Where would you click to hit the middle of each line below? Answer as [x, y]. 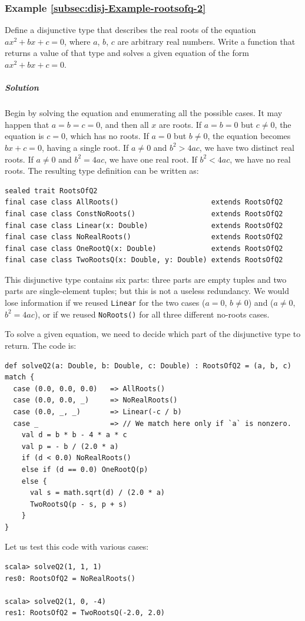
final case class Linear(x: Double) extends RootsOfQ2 [144, 225]
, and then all [125, 124]
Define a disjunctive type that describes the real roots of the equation [130, 30]
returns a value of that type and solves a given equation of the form [127, 53]
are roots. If [180, 124]
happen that [27, 124]
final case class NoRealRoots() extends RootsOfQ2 [144, 237]
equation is [24, 136]
